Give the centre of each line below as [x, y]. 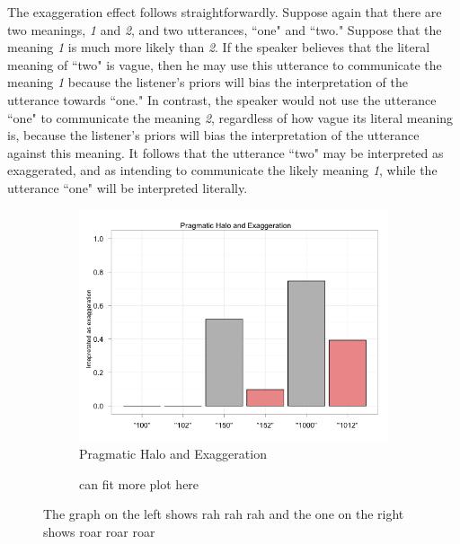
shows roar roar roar [99, 531]
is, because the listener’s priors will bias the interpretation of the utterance [213, 135]
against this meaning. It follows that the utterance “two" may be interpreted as [226, 152]
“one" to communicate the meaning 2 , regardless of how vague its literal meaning [230, 117]
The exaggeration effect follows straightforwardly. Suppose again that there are [225, 12]
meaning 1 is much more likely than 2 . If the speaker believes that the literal [219, 47]
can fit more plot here [139, 483]
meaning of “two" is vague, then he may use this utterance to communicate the [225, 64]
